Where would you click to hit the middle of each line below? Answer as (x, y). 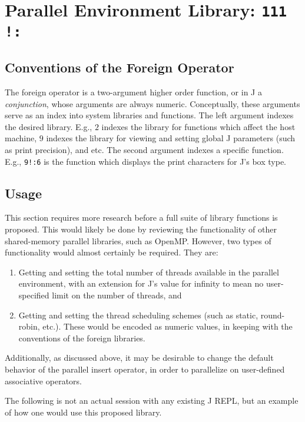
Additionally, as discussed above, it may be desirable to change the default (139, 358)
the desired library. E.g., (49, 126)
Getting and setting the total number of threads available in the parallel (149, 272)
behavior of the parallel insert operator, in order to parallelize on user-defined (145, 369)
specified (34, 295)
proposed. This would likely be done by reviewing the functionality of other (141, 229)
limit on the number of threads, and (117, 295)
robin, (29, 326)
